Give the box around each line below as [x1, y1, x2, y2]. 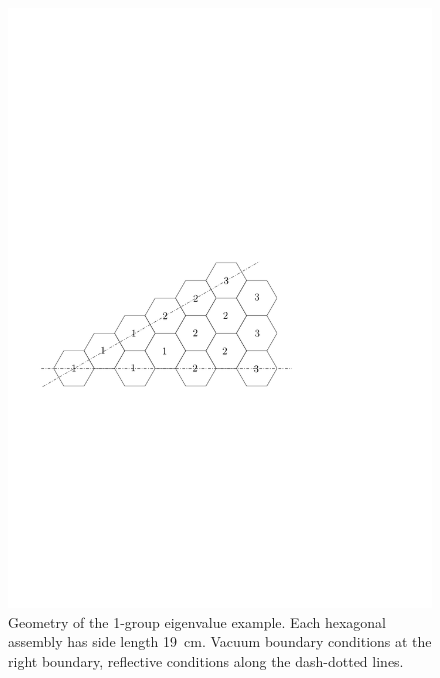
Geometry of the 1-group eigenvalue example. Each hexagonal [8, 611, 386, 632]
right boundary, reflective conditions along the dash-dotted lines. [8, 650, 404, 671]
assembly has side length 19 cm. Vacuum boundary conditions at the [8, 631, 432, 652]
